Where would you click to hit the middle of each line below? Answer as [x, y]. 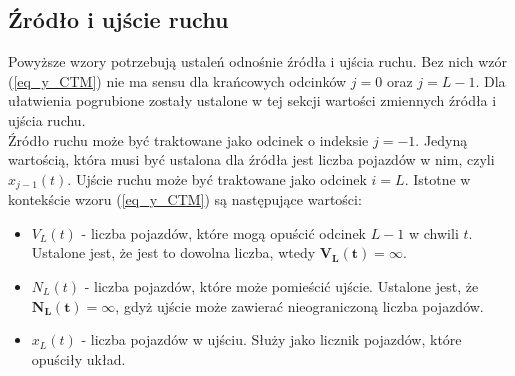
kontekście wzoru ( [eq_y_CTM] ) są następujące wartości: [185, 199]
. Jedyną [441, 139]
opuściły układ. [78, 358]
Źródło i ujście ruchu [118, 19]
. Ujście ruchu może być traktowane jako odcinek [217, 178]
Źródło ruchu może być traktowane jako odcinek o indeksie [188, 139]
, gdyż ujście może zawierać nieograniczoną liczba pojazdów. [299, 305]
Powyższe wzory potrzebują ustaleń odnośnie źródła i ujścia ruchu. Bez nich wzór [258, 61]
